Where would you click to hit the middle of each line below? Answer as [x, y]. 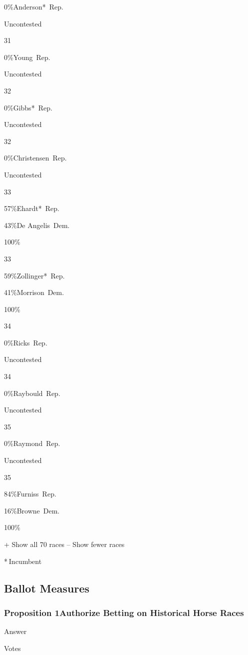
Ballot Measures [47, 588]
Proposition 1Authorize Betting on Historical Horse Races [124, 612]
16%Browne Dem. [32, 510]
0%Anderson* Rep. [34, 6]
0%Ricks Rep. [26, 342]
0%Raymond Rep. [32, 443]
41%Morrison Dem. [34, 292]
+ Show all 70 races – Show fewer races [64, 544]
